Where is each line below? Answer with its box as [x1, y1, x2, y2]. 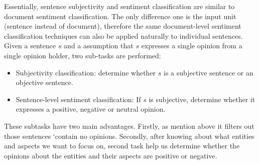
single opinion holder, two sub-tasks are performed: [4, 50, 161, 60]
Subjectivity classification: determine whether [16, 67, 156, 77]
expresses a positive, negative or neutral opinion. [16, 104, 166, 114]
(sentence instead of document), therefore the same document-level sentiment [4, 21, 241, 31]
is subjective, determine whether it [149, 94, 255, 104]
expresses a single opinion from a [141, 40, 242, 51]
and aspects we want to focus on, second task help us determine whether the [4, 140, 240, 151]
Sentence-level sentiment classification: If [16, 94, 141, 104]
